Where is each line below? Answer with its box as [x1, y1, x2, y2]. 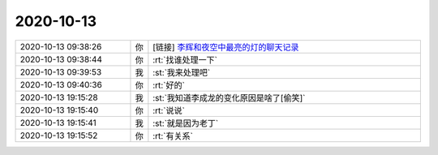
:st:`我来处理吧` [152, 67, 211, 78]
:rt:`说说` [152, 105, 186, 116]
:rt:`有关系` [152, 130, 194, 141]
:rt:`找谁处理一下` [152, 54, 218, 65]
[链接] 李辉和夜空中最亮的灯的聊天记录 [152, 41, 299, 53]
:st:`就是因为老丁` [152, 118, 219, 129]
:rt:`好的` [152, 80, 186, 91]
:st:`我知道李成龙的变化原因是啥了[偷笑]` [152, 92, 306, 103]
